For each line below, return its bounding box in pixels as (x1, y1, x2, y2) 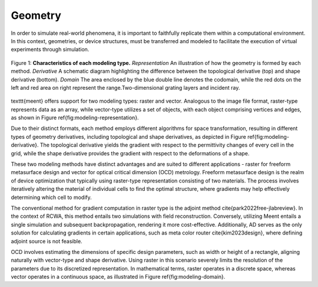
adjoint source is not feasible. (11, 237, 82, 244)
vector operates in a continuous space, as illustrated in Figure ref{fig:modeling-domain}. (11, 273, 226, 281)
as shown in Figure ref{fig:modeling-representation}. (11, 114, 139, 121)
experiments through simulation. (11, 46, 90, 53)
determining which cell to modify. (11, 194, 92, 201)
